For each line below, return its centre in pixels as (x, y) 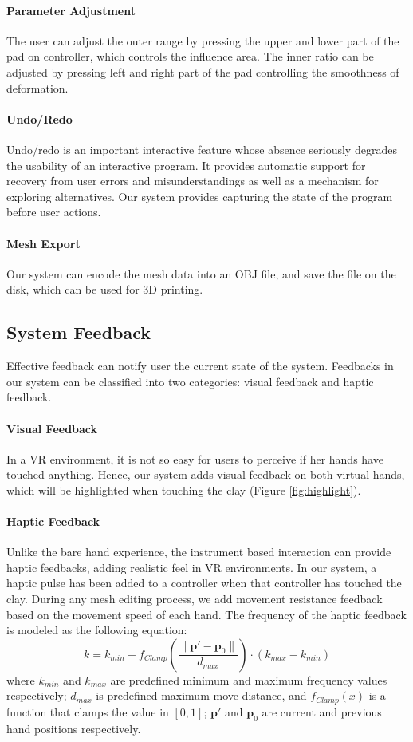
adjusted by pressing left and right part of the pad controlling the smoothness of (203, 71)
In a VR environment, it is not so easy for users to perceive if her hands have (195, 458)
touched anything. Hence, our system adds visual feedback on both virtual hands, (206, 474)
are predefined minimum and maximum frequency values (249, 679)
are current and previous (322, 711)
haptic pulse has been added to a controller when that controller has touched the (204, 583)
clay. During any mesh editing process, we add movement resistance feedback (195, 599)
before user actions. (54, 212)
